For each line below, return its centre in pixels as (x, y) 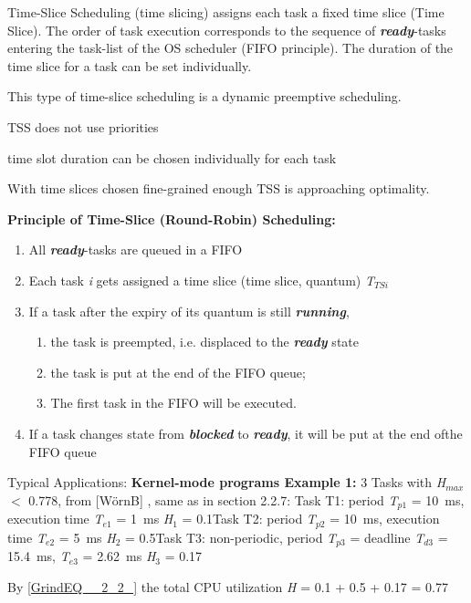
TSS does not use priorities (83, 126)
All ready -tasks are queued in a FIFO (136, 250)
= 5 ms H (87, 537)
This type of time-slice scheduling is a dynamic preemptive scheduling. (204, 96)
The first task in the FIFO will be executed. (173, 403)
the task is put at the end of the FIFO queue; (178, 372)
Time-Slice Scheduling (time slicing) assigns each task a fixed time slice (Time (226, 12)
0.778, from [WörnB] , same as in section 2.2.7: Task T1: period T (213, 499)
